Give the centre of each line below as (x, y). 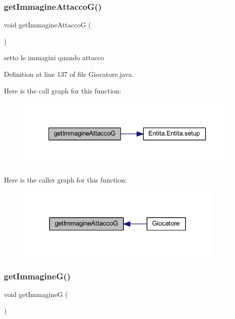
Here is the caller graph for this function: (66, 179)
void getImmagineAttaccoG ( (47, 25)
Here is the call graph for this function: (63, 90)
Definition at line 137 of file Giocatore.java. (69, 74)
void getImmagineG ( (36, 294)
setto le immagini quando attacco (54, 57)
